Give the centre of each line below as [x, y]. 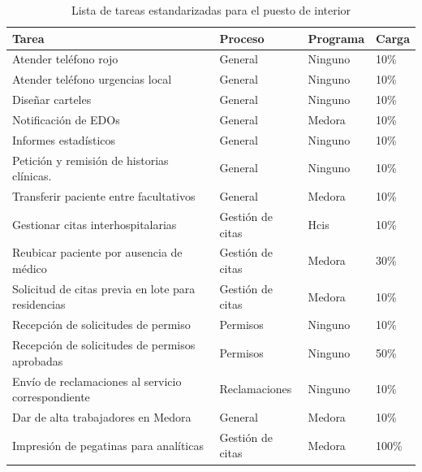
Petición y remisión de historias [90, 160]
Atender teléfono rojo [65, 59]
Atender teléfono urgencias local [92, 79]
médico [30, 268]
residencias [39, 304]
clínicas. [32, 176]
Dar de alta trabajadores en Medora [102, 416]
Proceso [242, 38]
